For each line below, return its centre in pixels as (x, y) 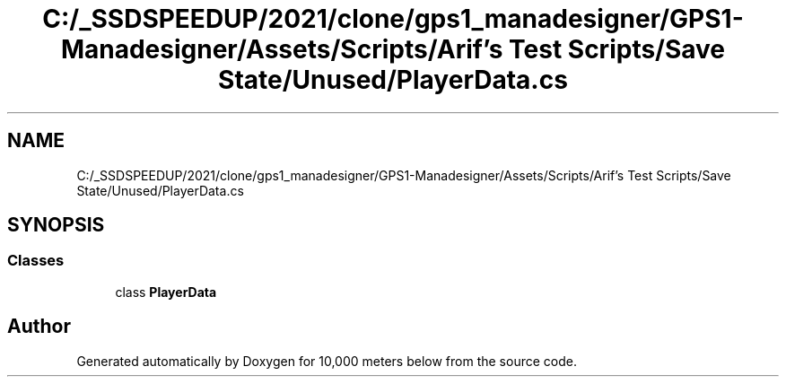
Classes (36, 261)
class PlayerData (166, 292)
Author (39, 327)
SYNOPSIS (56, 225)
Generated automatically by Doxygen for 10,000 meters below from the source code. (327, 361)
